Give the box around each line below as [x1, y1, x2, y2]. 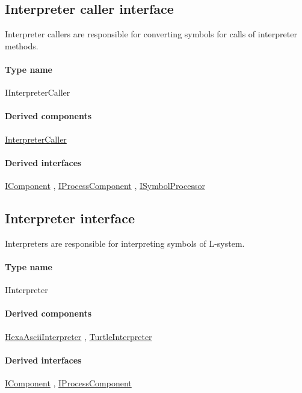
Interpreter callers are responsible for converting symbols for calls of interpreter [5, 28, 297, 40]
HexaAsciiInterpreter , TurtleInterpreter [5, 330, 152, 342]
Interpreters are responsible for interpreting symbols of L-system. [5, 237, 245, 249]
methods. [5, 39, 39, 52]
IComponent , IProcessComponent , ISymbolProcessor [5, 179, 205, 191]
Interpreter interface [5, 208, 135, 227]
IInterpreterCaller [5, 86, 70, 99]
